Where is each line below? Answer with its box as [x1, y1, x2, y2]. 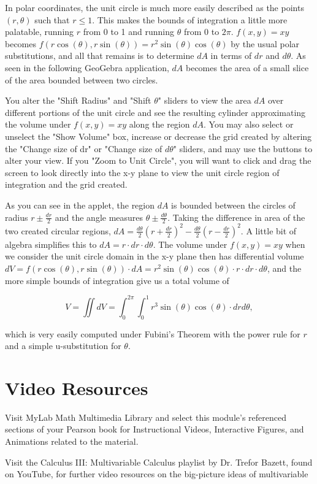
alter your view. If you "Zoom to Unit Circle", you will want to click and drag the [5, 154, 311, 167]
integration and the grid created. [5, 178, 128, 191]
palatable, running [5, 25, 74, 38]
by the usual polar [231, 37, 300, 50]
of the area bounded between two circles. [5, 73, 158, 86]
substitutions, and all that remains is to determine [5, 49, 194, 62]
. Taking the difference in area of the [167, 210, 305, 223]
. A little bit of [240, 224, 297, 237]
